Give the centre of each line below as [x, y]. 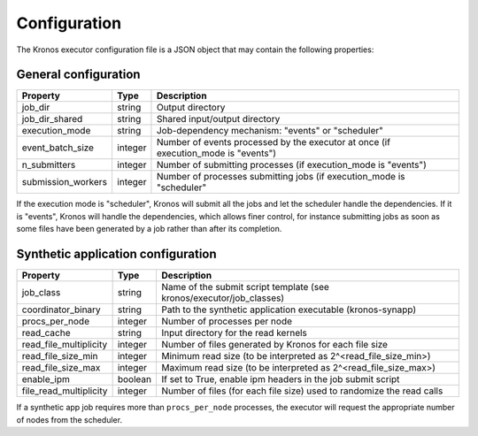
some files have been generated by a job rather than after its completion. [149, 229]
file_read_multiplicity [65, 391]
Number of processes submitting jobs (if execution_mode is [281, 177]
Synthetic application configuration [116, 254]
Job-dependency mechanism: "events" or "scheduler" [270, 131]
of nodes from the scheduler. [69, 419]
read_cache [46, 333]
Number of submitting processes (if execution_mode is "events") [291, 165]
